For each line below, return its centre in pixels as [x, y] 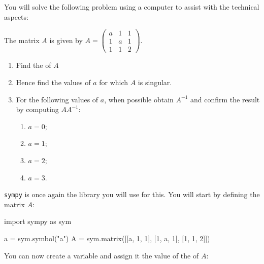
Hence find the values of [53, 82]
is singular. [155, 82]
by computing [37, 109]
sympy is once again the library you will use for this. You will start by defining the [132, 194]
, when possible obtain [139, 99]
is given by [66, 40]
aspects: [16, 16]
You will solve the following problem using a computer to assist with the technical [132, 7]
